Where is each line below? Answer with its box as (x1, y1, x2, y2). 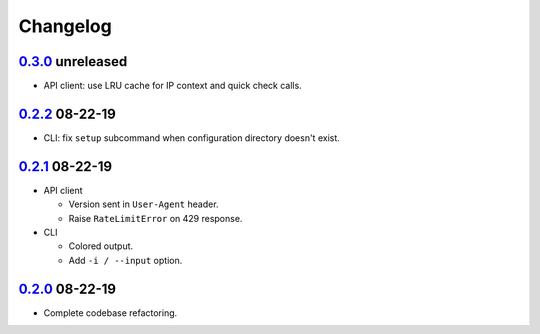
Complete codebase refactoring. (43, 306, 178, 319)
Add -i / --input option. (68, 254, 183, 266)
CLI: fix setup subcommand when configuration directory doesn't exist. (43, 131, 340, 144)
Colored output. (68, 240, 134, 252)
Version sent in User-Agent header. (68, 198, 219, 210)
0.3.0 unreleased (18, 53, 128, 70)
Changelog (18, 15, 112, 37)
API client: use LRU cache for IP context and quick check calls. (43, 80, 302, 92)
